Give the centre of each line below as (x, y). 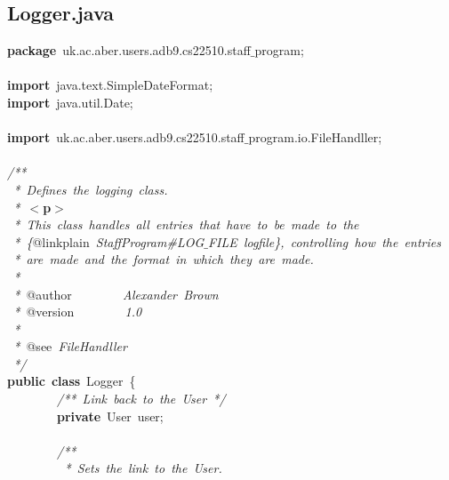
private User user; (110, 416)
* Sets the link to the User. (143, 468)
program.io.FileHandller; (315, 137)
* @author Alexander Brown (116, 294)
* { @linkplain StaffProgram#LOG (109, 241)
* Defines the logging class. (91, 189)
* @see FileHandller (70, 346)
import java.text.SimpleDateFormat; (110, 85)
